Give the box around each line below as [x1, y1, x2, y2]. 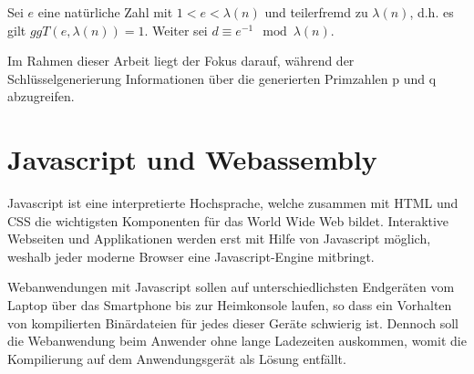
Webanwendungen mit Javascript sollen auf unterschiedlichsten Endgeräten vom [7, 277, 455, 296]
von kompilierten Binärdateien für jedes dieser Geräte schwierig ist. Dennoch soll [7, 313, 459, 332]
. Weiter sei [144, 20, 208, 39]
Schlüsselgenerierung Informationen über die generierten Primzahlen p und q [7, 68, 437, 88]
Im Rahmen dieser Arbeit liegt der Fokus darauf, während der [7, 51, 355, 70]
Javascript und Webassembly [7, 140, 377, 178]
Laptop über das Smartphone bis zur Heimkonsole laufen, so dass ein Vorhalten [7, 296, 452, 315]
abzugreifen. [7, 87, 75, 106]
